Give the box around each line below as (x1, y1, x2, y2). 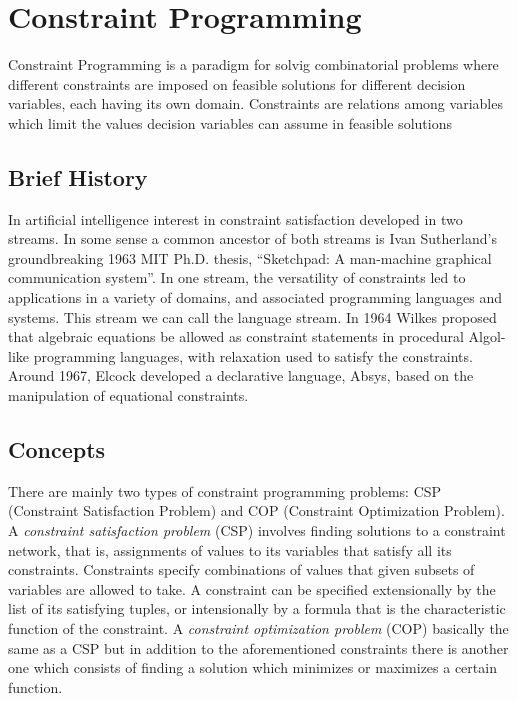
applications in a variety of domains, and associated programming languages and (8, 287, 503, 308)
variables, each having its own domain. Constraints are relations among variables (8, 93, 503, 114)
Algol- (468, 326, 506, 347)
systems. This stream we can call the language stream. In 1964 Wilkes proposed (8, 306, 497, 327)
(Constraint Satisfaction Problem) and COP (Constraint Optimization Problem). (8, 500, 505, 521)
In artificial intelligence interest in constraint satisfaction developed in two (8, 208, 463, 229)
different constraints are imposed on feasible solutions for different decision (8, 73, 466, 94)
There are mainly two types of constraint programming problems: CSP (8, 480, 442, 501)
